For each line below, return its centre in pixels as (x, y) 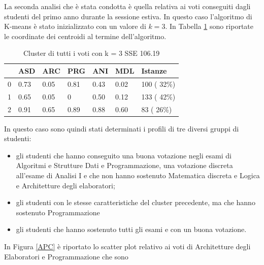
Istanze (154, 70)
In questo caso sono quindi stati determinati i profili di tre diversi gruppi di (122, 128)
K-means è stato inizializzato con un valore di (75, 26)
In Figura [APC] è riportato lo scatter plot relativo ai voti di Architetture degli (127, 246)
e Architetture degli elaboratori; (65, 185)
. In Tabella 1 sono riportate (209, 26)
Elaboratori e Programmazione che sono (66, 256)
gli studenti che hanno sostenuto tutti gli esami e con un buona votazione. (131, 229)
